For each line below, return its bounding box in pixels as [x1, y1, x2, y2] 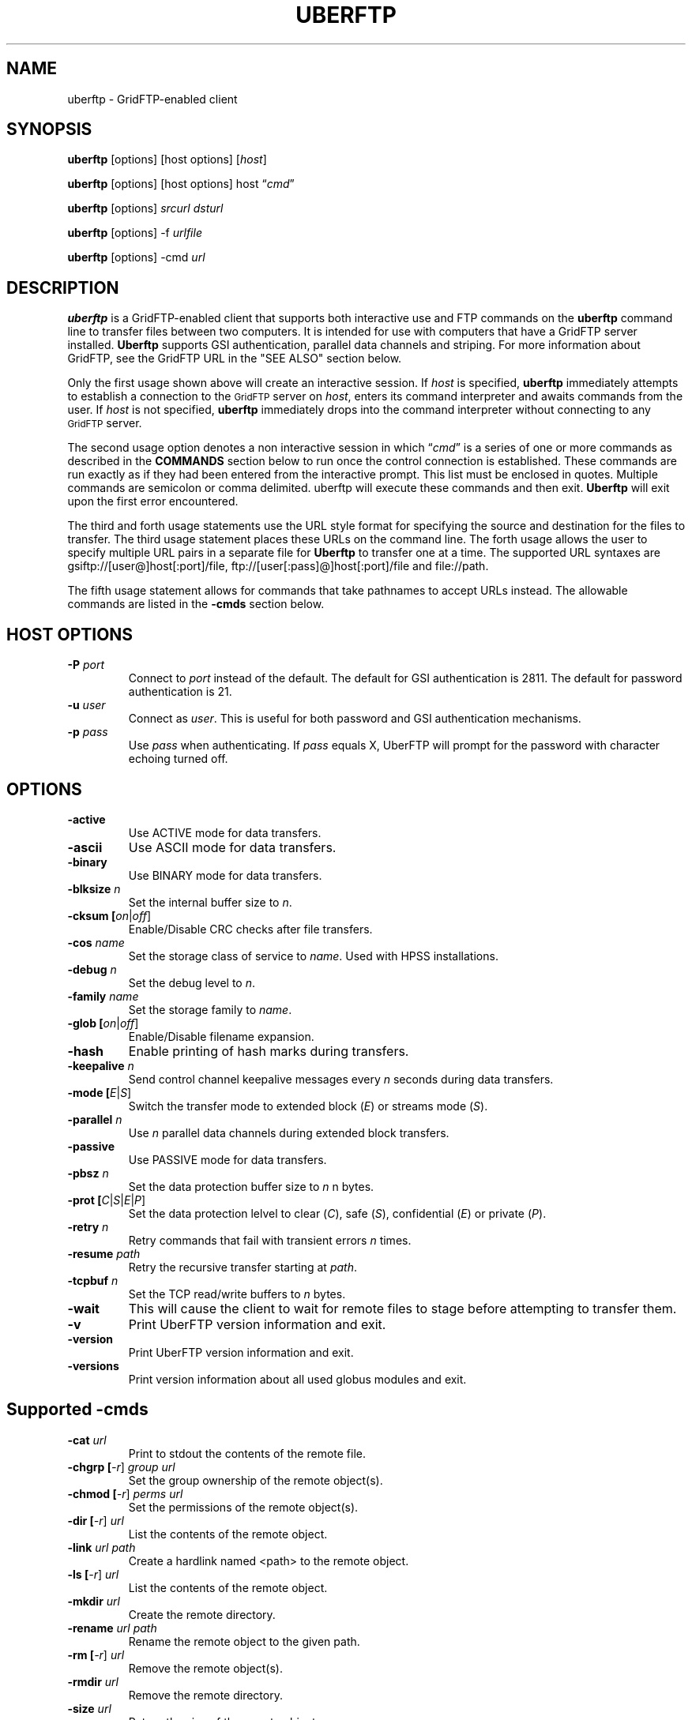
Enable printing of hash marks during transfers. [128, 1042, 409, 1059]
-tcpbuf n [67, 1273, 118, 1287]
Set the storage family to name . [128, 1002, 292, 1016]
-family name [67, 989, 139, 1003]
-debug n [67, 962, 117, 976]
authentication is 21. [128, 685, 232, 699]
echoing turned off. [128, 752, 228, 766]
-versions [67, 1358, 119, 1373]
